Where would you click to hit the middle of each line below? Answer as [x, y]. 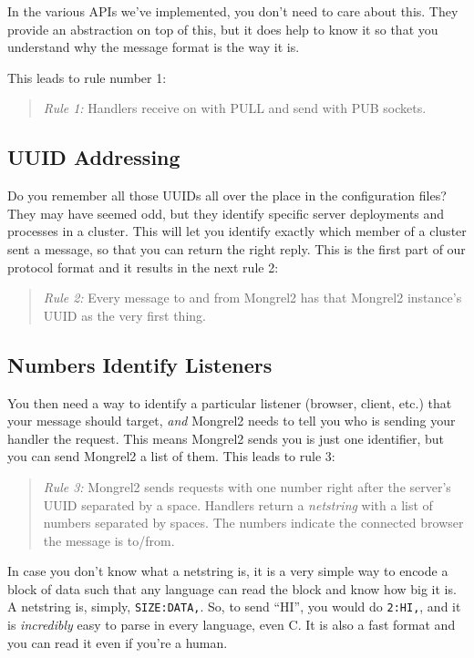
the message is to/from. [109, 540]
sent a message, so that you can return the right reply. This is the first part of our [237, 248]
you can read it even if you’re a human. [118, 642]
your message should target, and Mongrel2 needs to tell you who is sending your [232, 421]
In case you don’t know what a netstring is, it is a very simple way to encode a [228, 571]
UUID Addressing [94, 157]
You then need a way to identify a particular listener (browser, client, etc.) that [230, 402]
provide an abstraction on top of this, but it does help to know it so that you [223, 29]
